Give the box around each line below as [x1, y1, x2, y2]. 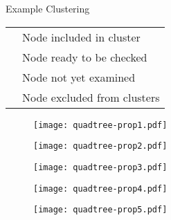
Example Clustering [6, 1, 90, 15]
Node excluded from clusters [22, 89, 160, 105]
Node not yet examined [22, 68, 136, 85]
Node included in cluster [22, 28, 141, 45]
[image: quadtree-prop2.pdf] [33, 141, 168, 152]
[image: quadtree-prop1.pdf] [33, 120, 168, 130]
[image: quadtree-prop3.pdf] [33, 162, 168, 172]
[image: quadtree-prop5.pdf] [33, 205, 168, 215]
